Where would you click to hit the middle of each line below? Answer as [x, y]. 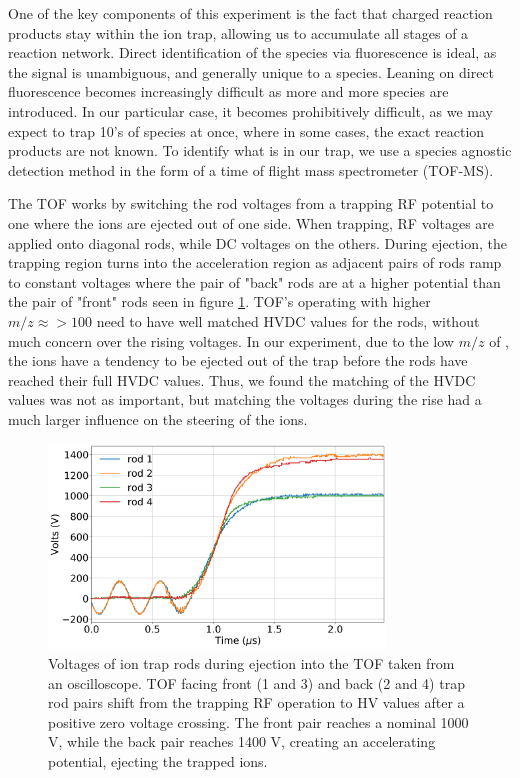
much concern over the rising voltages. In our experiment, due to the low [231, 340]
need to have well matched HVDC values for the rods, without [288, 320]
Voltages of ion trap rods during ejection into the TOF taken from [251, 662]
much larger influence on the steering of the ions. [158, 418]
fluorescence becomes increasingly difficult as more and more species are [228, 91]
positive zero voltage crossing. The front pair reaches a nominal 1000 [258, 721]
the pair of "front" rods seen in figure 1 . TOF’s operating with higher [219, 301]
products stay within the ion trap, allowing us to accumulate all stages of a [238, 32]
